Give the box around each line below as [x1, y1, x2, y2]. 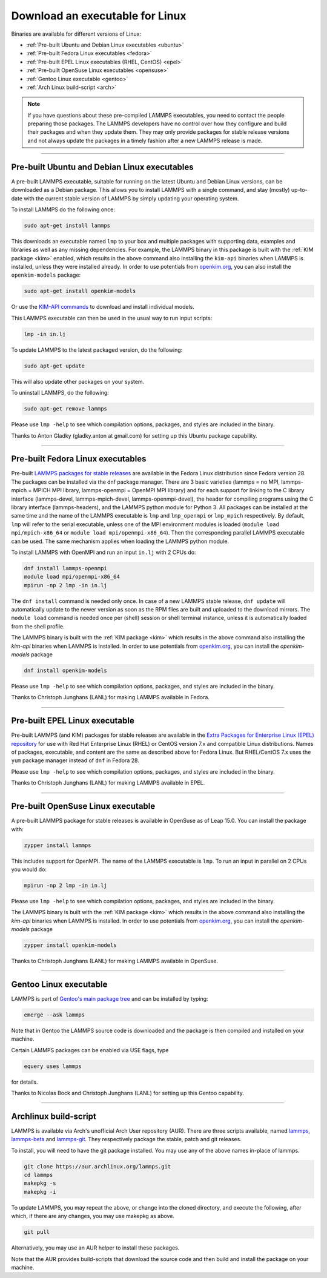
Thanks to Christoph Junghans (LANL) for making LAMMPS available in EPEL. [11, 779, 205, 786]
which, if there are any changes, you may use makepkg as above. [11, 1213, 175, 1220]
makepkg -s [24, 1180, 56, 1187]
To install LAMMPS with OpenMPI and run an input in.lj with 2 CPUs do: [11, 548, 196, 556]
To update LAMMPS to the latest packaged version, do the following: [11, 346, 183, 354]
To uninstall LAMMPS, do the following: [11, 389, 109, 397]
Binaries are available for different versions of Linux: [11, 30, 142, 38]
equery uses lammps [24, 1062, 82, 1070]
